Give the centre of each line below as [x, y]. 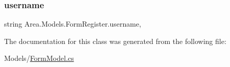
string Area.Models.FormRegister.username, [73, 24]
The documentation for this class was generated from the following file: [115, 41]
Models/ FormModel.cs [39, 58]
